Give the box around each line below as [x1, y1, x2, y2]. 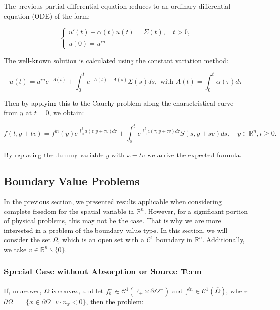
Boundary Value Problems [4, 174, 140, 189]
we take [4, 244, 27, 254]
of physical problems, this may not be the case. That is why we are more [4, 215, 221, 226]
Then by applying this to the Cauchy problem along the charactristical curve [4, 97, 234, 108]
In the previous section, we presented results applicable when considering [4, 196, 222, 207]
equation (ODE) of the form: [4, 10, 90, 20]
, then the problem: [86, 296, 144, 307]
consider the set [4, 234, 51, 245]
